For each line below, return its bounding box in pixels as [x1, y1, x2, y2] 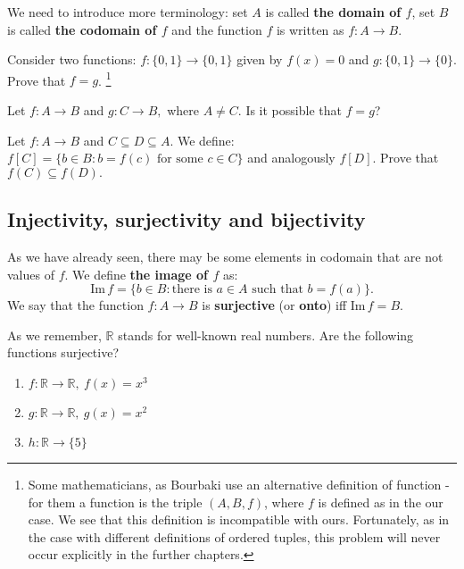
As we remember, [7, 325, 102, 344]
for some [156, 153, 203, 166]
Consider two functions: [7, 50, 137, 69]
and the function [171, 20, 262, 38]
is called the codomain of [7, 20, 157, 38]
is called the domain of [265, 3, 402, 21]
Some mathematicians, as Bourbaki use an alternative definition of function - [28, 474, 450, 493]
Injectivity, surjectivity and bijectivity [7, 205, 366, 233]
